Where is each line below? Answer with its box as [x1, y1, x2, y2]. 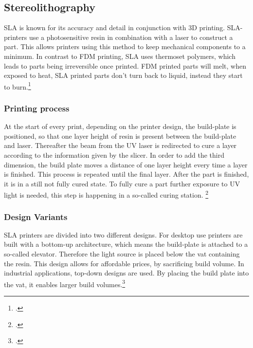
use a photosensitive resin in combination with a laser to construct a [29, 32, 233, 42]
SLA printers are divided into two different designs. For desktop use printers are [4, 229, 243, 239]
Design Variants [4, 210, 68, 222]
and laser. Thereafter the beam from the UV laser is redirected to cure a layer [4, 140, 237, 150]
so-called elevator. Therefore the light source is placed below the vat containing [4, 249, 240, 259]
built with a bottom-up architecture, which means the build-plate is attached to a [4, 239, 248, 249]
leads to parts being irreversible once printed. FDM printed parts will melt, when [4, 60, 246, 71]
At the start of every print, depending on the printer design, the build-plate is [4, 121, 236, 131]
